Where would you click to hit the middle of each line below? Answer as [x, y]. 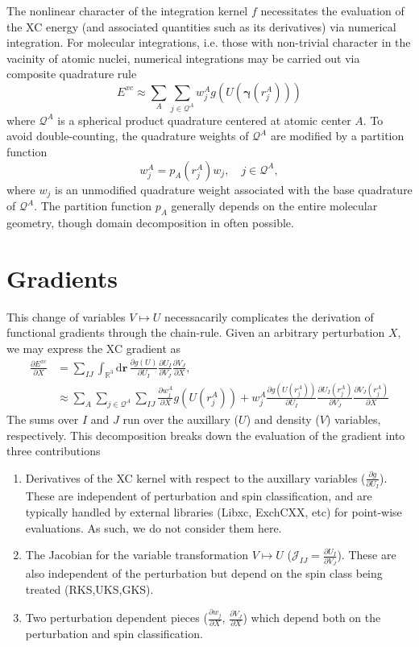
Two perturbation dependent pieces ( [116, 618]
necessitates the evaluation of [332, 10]
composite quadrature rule [72, 74]
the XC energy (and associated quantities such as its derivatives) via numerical [201, 26]
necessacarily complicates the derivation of [269, 316]
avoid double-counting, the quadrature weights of [128, 136]
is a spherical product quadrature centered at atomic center [204, 120]
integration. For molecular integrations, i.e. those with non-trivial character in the [209, 42]
